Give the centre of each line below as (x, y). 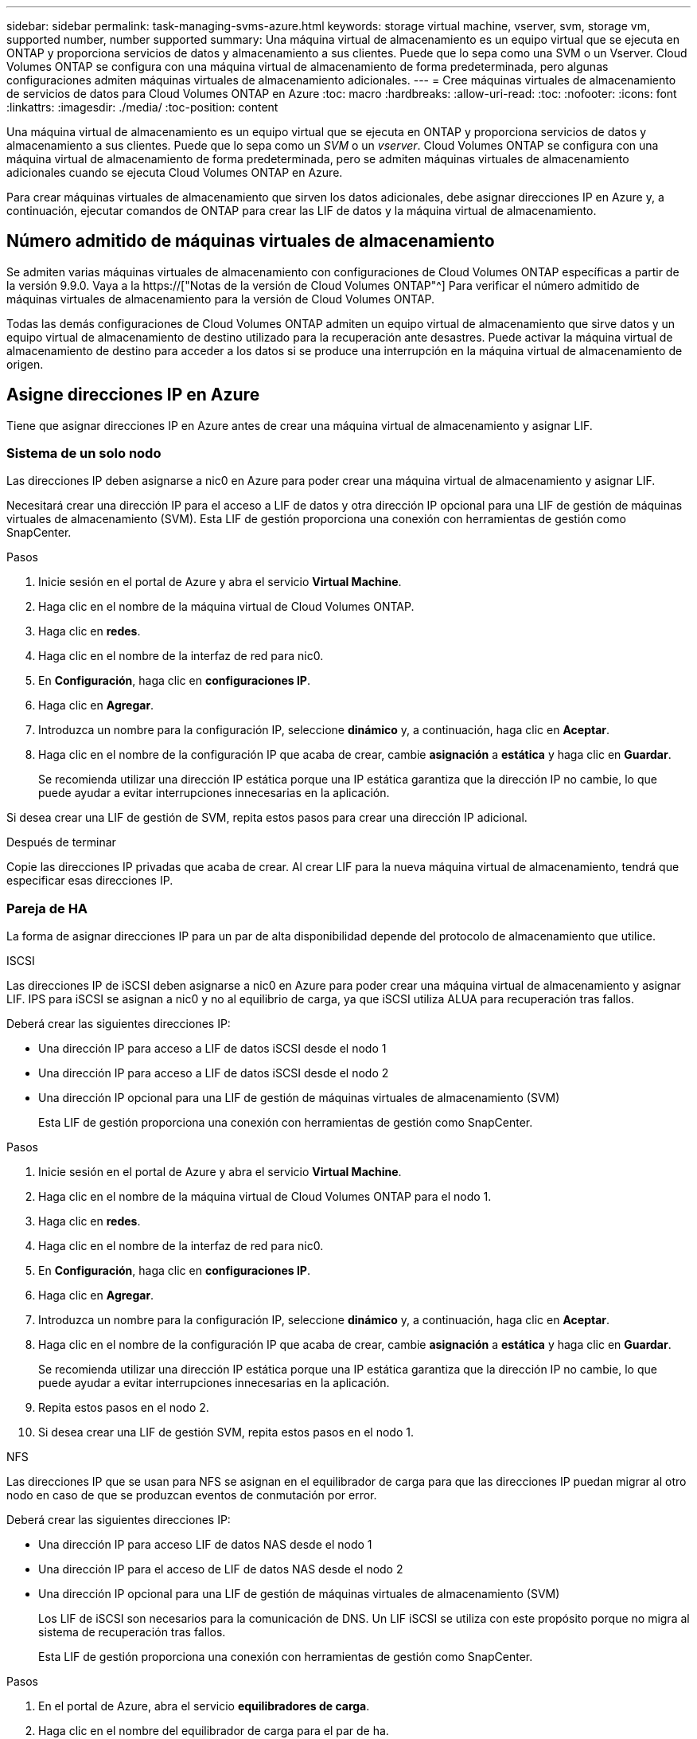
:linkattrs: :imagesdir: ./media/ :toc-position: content (142, 107)
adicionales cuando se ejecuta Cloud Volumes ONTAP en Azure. (175, 172)
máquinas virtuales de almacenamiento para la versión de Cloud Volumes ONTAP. (221, 299)
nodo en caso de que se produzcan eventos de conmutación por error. (192, 1495)
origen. (25, 364)
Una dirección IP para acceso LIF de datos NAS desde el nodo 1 (205, 1545)
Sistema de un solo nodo (84, 453)
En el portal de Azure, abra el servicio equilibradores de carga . (204, 1706)
